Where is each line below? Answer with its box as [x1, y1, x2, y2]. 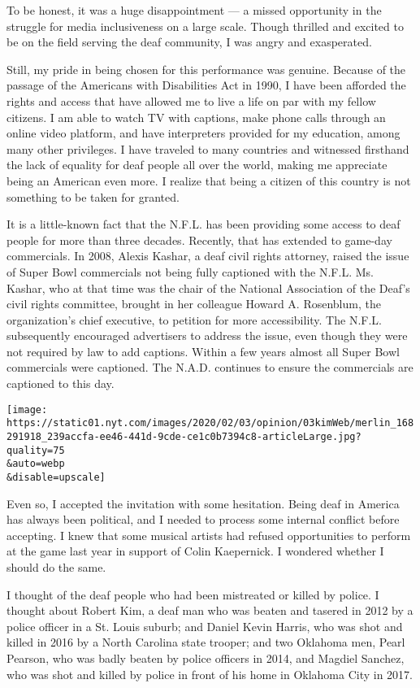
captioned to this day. [6, 375, 115, 392]
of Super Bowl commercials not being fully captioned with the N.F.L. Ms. [6, 263, 374, 280]
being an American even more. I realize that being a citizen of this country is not [6, 172, 411, 189]
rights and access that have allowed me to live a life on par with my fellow [6, 92, 376, 109]
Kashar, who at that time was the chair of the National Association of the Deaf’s [6, 279, 410, 296]
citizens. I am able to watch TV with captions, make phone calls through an [6, 108, 386, 125]
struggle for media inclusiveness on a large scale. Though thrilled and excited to [6, 17, 404, 34]
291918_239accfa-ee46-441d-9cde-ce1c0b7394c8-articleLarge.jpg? [6, 430, 362, 442]
